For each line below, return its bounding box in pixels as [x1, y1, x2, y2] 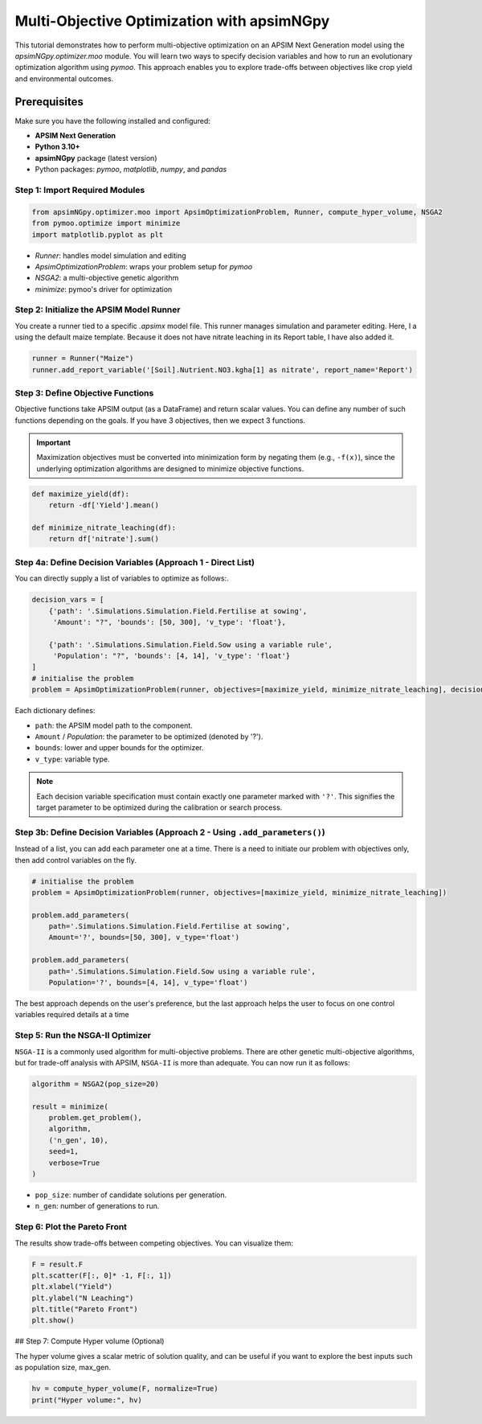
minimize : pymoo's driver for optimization [35, 284, 173, 293]
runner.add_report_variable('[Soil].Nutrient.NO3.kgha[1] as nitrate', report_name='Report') [31, 365, 414, 374]
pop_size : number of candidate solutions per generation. [35, 1190, 227, 1200]
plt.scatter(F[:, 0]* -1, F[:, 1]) [31, 1270, 172, 1280]
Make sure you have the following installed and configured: [14, 116, 210, 125]
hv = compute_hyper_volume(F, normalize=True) [31, 1384, 219, 1393]
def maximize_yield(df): [31, 489, 130, 499]
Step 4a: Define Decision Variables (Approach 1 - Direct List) [14, 556, 255, 568]
